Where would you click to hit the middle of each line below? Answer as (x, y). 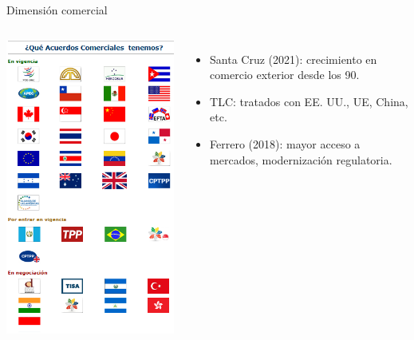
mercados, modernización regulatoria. (301, 159)
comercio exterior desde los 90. (285, 75)
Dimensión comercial (57, 10)
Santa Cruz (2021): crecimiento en (294, 59)
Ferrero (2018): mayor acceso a (285, 143)
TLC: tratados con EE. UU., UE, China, (309, 101)
